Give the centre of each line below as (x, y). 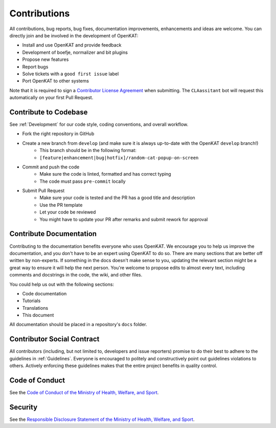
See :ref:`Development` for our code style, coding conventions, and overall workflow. (99, 124)
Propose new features (45, 59)
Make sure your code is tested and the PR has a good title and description (117, 198)
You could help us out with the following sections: (62, 284)
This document (38, 315)
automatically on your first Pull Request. (51, 98)
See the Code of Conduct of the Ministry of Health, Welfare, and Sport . (84, 393)
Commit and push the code (51, 167)
